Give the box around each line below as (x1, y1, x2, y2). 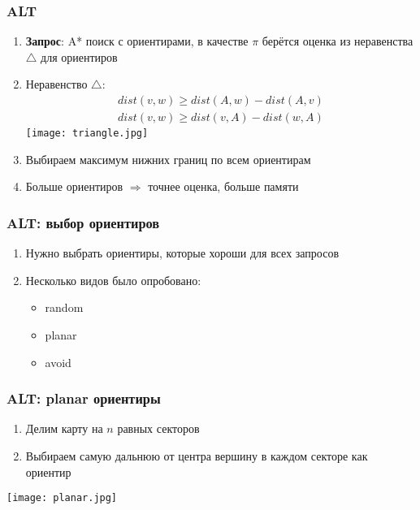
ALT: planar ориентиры (6, 388, 161, 408)
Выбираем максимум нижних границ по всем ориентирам (25, 150, 311, 167)
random (45, 299, 84, 316)
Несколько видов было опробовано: (25, 271, 201, 288)
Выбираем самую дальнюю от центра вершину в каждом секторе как (25, 447, 368, 464)
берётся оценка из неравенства (262, 32, 414, 50)
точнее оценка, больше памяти (148, 178, 299, 195)
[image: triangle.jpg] (25, 127, 149, 140)
